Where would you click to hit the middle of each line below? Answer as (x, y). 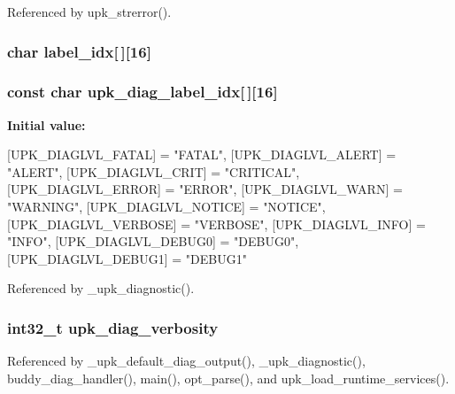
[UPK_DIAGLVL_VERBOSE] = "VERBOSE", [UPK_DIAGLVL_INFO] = (216, 224)
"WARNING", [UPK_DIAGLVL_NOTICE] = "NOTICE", (166, 207)
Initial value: (46, 124)
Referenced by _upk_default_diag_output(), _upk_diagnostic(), (186, 361)
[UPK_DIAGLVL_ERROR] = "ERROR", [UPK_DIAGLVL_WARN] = (205, 189)
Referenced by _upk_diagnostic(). (101, 288)
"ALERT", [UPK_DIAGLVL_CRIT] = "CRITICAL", (154, 171)
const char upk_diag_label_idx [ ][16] (143, 92)
